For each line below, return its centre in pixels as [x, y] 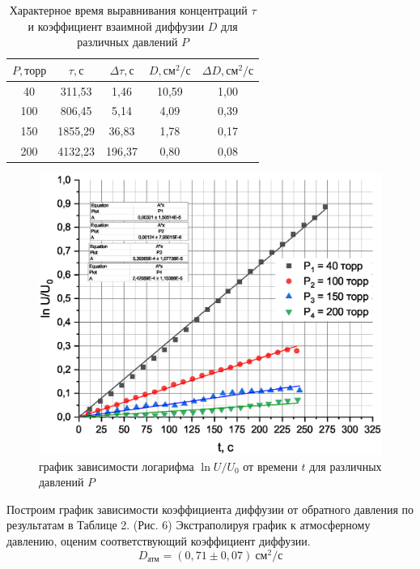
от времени [270, 466]
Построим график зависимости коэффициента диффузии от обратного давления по [210, 509]
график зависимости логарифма [117, 466]
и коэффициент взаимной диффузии [116, 26]
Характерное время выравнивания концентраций [128, 10]
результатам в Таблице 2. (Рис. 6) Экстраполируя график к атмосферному [189, 525]
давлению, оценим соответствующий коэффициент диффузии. [159, 540]
